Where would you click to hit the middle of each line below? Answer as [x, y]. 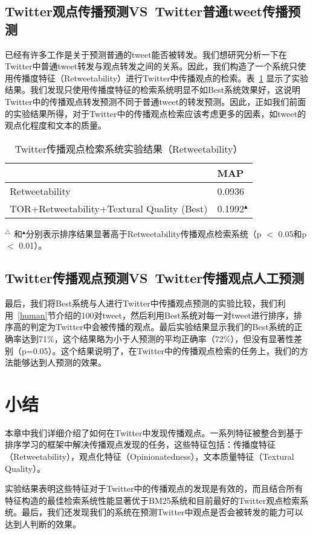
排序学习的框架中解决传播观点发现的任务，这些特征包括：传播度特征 [140, 444]
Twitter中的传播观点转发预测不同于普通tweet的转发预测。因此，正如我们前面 [156, 101]
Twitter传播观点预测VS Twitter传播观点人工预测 [155, 278]
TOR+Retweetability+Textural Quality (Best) [109, 208]
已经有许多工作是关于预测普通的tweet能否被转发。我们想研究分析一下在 [146, 54]
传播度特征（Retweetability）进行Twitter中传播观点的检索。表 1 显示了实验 [161, 78]
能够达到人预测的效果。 [60, 362]
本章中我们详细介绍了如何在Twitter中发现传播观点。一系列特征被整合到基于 [154, 432]
